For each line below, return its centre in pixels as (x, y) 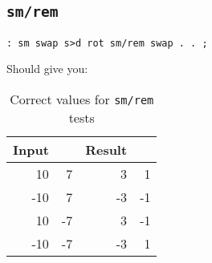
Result (106, 150)
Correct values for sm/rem (82, 99)
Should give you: (47, 69)
